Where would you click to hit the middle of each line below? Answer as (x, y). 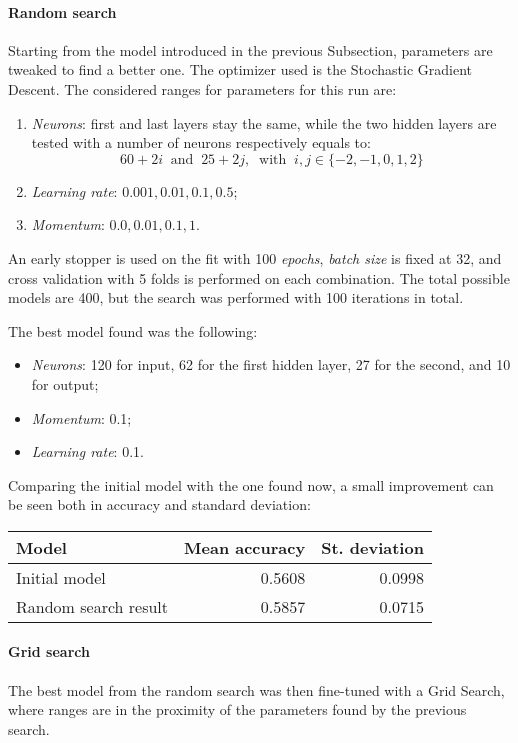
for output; (65, 383)
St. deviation (372, 547)
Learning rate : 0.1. (87, 451)
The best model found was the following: (133, 330)
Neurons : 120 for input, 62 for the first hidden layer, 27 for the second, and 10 (271, 364)
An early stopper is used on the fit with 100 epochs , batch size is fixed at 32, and (255, 257)
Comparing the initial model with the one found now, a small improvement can (251, 484)
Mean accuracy (245, 547)
